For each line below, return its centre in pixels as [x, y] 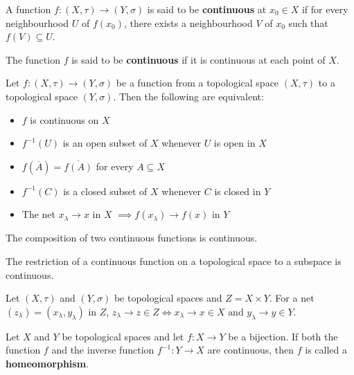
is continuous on [64, 119]
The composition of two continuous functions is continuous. [132, 238]
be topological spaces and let [123, 336]
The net [39, 214]
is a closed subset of [105, 191]
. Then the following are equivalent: [188, 96]
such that [308, 22]
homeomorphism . [47, 363]
